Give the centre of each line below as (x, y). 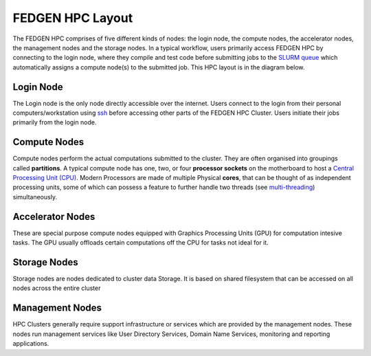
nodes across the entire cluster (57, 288)
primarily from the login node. (55, 122)
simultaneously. (35, 197)
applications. (31, 344)
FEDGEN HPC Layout (73, 18)
